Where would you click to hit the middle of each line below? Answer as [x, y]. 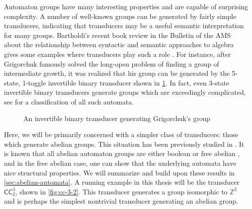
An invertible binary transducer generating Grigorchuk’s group [117, 118]
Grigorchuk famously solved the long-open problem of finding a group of [112, 63]
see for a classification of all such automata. [69, 101]
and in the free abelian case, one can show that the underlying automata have [120, 163]
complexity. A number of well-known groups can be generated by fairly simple [120, 16]
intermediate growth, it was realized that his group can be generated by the [117, 73]
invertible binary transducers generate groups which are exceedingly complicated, [125, 92]
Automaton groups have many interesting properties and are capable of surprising [126, 6]
